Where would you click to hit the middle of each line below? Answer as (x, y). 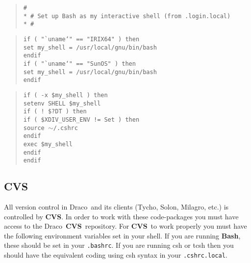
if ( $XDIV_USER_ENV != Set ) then (81, 119)
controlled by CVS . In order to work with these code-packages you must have (121, 216)
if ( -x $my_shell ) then (65, 95)
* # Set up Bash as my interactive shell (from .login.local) (127, 16)
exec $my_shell (48, 144)
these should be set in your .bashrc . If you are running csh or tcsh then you (119, 245)
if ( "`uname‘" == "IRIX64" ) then (81, 39)
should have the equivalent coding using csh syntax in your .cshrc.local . (116, 255)
